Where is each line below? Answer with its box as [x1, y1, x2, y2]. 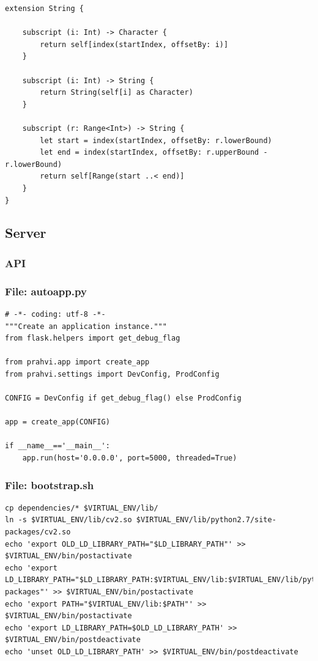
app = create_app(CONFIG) [5, 418, 110, 427]
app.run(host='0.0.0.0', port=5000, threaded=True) [22, 454, 237, 463]
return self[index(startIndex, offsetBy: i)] [40, 40, 229, 49]
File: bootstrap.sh [5, 477, 94, 492]
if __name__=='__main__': [5, 441, 110, 451]
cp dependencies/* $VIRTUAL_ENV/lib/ [5, 503, 158, 512]
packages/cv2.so [5, 528, 71, 537]
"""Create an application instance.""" [5, 322, 167, 331]
